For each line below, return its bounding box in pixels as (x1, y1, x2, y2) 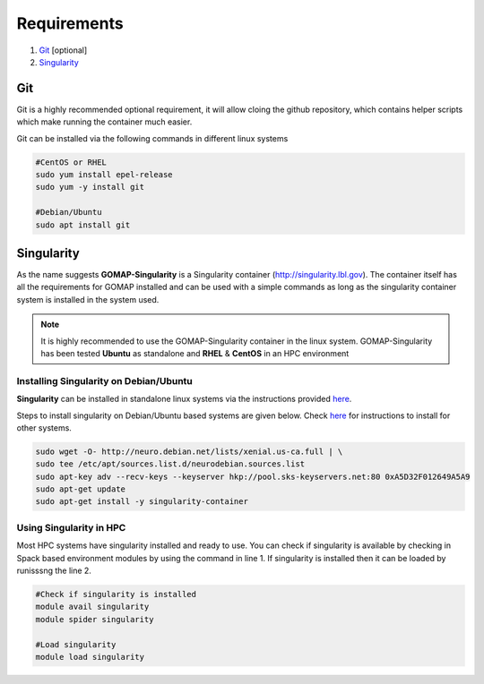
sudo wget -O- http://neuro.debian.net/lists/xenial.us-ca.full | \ (35, 446, 343, 457)
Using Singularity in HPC (16, 521, 126, 534)
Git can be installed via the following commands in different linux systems (16, 133, 289, 143)
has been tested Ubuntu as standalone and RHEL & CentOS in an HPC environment (40, 348, 350, 359)
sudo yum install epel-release (35, 170, 174, 179)
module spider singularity (35, 614, 154, 624)
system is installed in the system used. (16, 294, 160, 304)
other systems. (16, 422, 72, 433)
